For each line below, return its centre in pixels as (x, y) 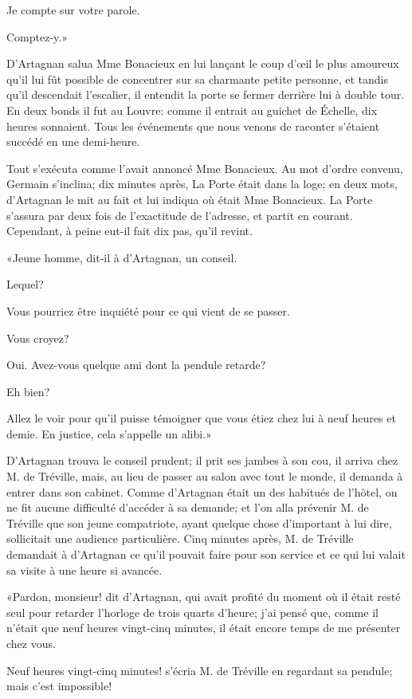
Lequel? (25, 284)
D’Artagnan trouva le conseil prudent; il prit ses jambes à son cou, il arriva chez (202, 460)
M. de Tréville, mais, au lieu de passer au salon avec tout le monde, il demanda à (205, 476)
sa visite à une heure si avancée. (84, 569)
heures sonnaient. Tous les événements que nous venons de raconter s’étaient (193, 126)
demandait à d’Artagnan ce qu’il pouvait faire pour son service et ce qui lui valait (206, 554)
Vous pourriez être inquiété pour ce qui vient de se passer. (148, 310)
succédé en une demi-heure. (73, 141)
